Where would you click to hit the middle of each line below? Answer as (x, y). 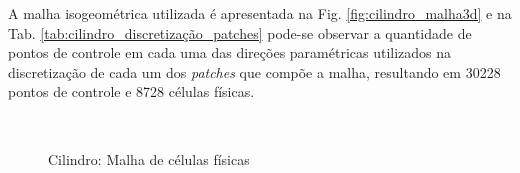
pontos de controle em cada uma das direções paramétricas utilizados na (230, 52)
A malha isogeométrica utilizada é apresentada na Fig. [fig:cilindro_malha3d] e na (260, 13)
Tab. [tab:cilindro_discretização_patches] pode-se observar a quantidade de (240, 32)
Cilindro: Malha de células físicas (149, 158)
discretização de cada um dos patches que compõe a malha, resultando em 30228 (254, 71)
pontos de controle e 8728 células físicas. (131, 91)
